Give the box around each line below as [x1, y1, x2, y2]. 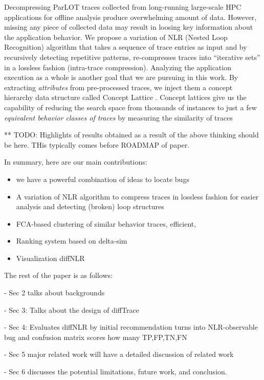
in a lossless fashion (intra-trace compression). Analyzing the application [4, 62, 231, 72]
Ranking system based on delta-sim [16, 235, 127, 246]
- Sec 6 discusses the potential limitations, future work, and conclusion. [4, 366, 227, 377]
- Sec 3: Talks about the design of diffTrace [4, 304, 139, 315]
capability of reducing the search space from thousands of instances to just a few [4, 102, 257, 112]
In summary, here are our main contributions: [4, 156, 147, 167]
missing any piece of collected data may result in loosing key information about [4, 22, 253, 32]
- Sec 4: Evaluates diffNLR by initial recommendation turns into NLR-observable [4, 322, 258, 332]
